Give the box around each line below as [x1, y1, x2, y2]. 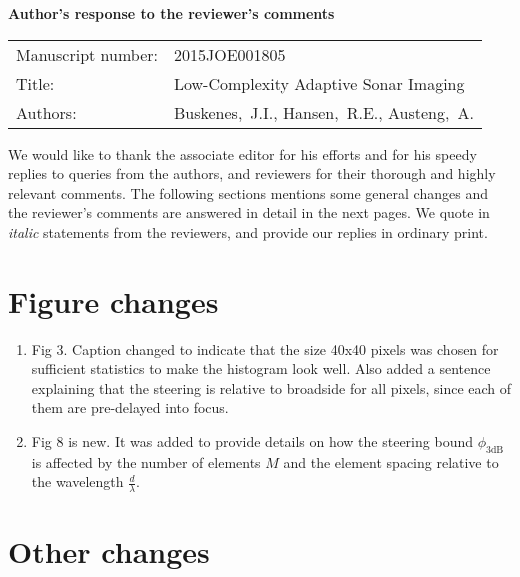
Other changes [8, 531, 210, 572]
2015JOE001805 [173, 42, 286, 66]
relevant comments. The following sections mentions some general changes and [8, 182, 488, 203]
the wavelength [31, 471, 124, 492]
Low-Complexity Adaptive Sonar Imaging [173, 71, 465, 95]
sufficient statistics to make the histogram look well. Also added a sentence [31, 358, 491, 379]
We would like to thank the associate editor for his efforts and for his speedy [8, 143, 477, 164]
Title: [16, 71, 55, 95]
